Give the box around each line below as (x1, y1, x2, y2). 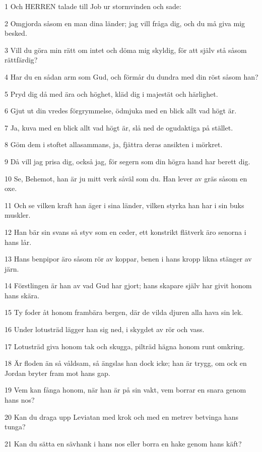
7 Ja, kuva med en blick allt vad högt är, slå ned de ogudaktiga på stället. (5, 122, 233, 133)
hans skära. (5, 290, 40, 300)
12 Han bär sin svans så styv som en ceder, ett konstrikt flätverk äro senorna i (5, 226, 246, 237)
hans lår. (5, 236, 32, 247)
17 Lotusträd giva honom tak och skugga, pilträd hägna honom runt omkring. (5, 341, 245, 351)
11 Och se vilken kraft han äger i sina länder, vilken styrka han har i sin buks (5, 200, 244, 210)
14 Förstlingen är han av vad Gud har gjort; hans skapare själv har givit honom (5, 280, 252, 291)
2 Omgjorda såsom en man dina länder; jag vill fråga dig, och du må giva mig (5, 18, 245, 28)
